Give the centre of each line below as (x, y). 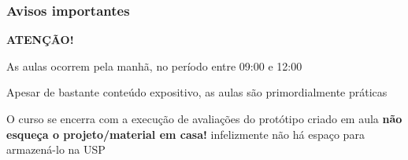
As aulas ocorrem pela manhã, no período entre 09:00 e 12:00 (154, 65)
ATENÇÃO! (40, 40)
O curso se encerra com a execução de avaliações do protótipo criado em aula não (204, 118)
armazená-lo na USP (56, 149)
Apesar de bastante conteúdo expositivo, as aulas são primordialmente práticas (197, 92)
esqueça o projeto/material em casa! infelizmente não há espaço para (185, 134)
